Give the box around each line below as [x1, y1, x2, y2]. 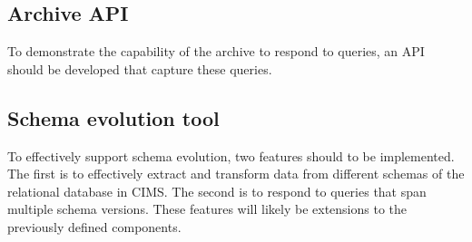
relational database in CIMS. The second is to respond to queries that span [7, 181, 427, 200]
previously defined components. [7, 217, 182, 236]
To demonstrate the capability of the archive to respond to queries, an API [7, 42, 425, 61]
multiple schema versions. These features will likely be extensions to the [7, 199, 408, 218]
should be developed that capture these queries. [7, 59, 272, 78]
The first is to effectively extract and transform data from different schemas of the [7, 164, 465, 183]
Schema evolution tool [7, 103, 220, 131]
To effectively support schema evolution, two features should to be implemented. [7, 146, 455, 165]
